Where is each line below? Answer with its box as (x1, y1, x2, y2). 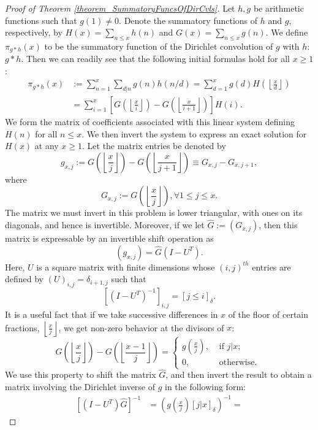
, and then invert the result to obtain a (165, 368, 312, 381)
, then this (259, 218, 298, 231)
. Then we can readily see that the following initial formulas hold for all (21, 52, 290, 65)
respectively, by (5, 26, 62, 39)
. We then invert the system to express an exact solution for (81, 127, 307, 140)
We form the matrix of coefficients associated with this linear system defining (5, 115, 295, 128)
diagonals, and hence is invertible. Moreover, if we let (5, 218, 205, 231)
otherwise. (219, 358, 257, 367)
